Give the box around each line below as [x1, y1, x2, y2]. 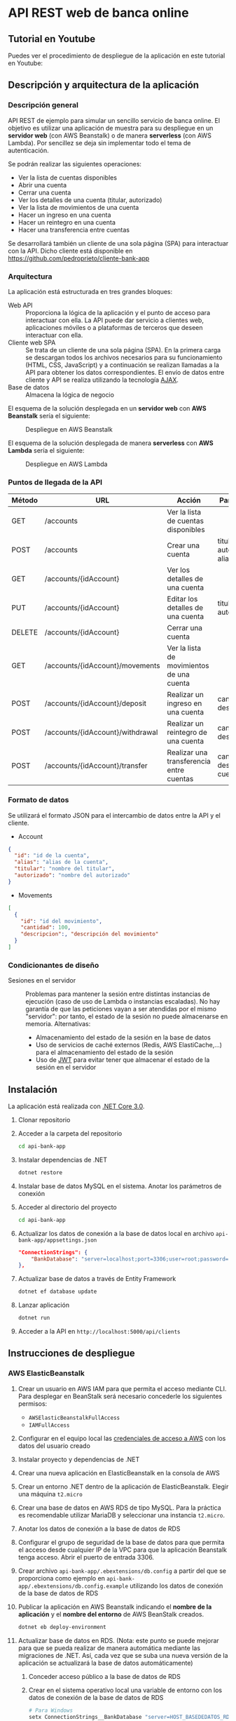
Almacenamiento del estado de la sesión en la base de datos [35, 1033, 211, 1042]
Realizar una [167, 747, 208, 757]
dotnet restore [18, 1169, 63, 1176]
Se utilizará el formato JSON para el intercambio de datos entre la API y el [8, 811, 221, 819]
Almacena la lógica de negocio [25, 390, 115, 399]
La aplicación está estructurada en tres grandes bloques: [8, 287, 173, 295]
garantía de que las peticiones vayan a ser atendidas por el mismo [25, 1005, 216, 1014]
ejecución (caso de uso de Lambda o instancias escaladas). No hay [25, 997, 221, 1006]
